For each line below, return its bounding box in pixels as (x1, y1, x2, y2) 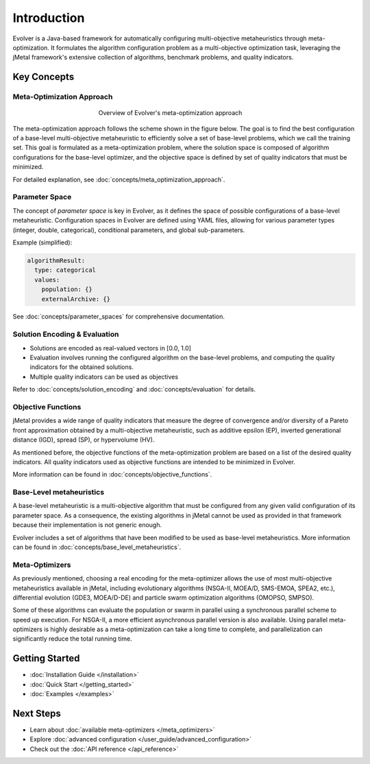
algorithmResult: (27, 257, 86, 264)
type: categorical (34, 266, 96, 274)
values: (34, 276, 60, 283)
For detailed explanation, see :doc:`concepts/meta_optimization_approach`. (12, 175, 225, 183)
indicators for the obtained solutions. (29, 363, 134, 371)
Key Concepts (12, 71, 75, 83)
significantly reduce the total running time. (12, 635, 133, 643)
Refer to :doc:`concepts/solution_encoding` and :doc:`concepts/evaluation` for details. (12, 385, 256, 394)
